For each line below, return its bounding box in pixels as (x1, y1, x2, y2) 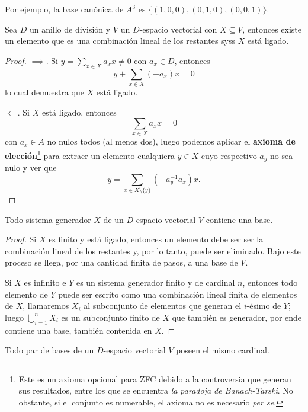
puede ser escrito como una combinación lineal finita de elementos (58, 288, 297, 300)
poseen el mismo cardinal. (176, 344, 269, 356)
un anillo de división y (29, 23, 111, 35)
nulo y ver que (5, 161, 57, 174)
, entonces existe (242, 23, 302, 35)
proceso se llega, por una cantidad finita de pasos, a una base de (5, 256, 238, 269)
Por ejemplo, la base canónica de (5, 3, 124, 15)
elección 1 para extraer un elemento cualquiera (5, 148, 175, 161)
